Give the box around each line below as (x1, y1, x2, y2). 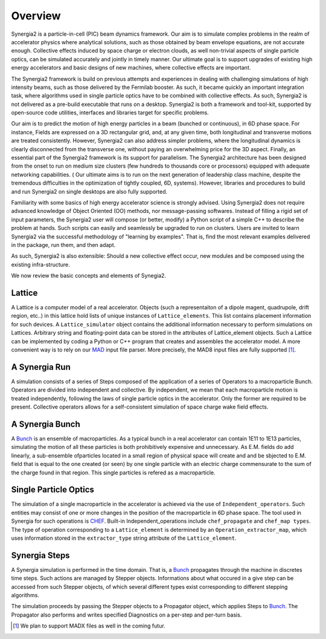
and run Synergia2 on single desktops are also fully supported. (11, 188, 168, 195)
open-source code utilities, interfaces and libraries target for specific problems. (11, 109, 209, 116)
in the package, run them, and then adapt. (11, 241, 116, 248)
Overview (11, 9, 61, 22)
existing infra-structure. (11, 261, 71, 268)
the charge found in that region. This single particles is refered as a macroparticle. (11, 469, 216, 476)
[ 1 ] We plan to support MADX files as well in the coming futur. (13, 622, 165, 629)
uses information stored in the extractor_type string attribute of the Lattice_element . (11, 534, 237, 542)
